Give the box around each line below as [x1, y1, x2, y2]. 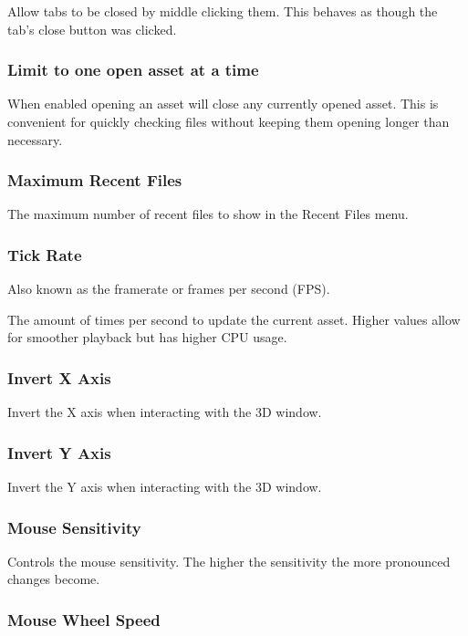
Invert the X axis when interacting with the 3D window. [7, 402, 322, 422]
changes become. [7, 569, 100, 589]
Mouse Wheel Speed [7, 608, 161, 631]
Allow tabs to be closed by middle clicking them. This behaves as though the [7, 2, 438, 20]
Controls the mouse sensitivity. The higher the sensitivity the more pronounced [7, 551, 451, 570]
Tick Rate [7, 243, 82, 266]
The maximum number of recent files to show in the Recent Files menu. [7, 204, 409, 224]
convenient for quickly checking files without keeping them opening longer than [7, 112, 450, 130]
